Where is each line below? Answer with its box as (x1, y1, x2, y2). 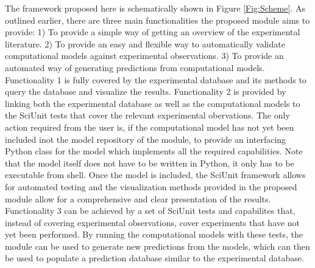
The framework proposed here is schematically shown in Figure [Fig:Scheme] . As (5, 2, 305, 14)
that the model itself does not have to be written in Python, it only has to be (5, 156, 294, 169)
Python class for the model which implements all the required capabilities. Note (5, 145, 303, 157)
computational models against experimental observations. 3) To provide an (5, 49, 284, 62)
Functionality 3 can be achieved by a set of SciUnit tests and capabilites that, (5, 204, 296, 217)
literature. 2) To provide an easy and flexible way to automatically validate (5, 37, 285, 50)
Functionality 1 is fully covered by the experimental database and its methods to (5, 73, 306, 86)
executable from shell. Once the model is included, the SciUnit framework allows (5, 168, 306, 181)
